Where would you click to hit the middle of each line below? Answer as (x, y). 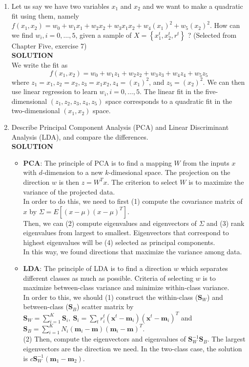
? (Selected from (212, 35)
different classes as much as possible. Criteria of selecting (108, 278)
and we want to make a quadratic (193, 6)
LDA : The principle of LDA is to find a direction (97, 268)
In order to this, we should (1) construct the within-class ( (111, 297)
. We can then (224, 82)
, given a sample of (104, 35)
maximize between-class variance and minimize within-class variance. (126, 287)
